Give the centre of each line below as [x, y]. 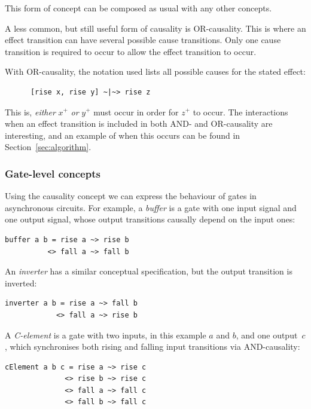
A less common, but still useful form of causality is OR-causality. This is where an [155, 28]
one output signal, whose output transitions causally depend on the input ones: [150, 219]
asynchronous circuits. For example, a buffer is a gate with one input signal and [151, 207]
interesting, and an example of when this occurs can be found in [123, 135]
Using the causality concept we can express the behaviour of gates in [131, 196]
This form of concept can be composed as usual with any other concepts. [138, 8]
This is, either [30, 112]
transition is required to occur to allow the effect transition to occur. [131, 51]
